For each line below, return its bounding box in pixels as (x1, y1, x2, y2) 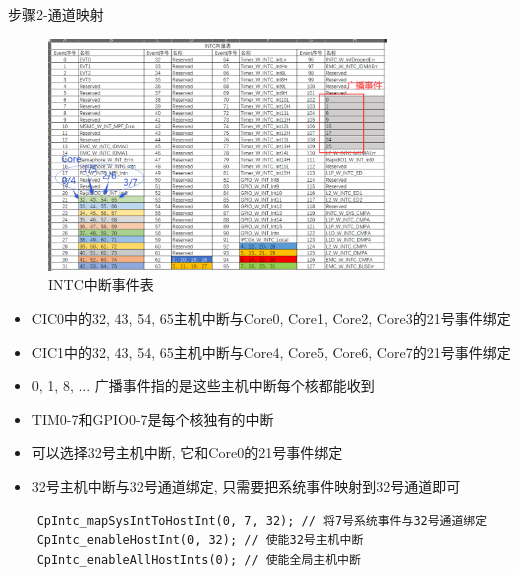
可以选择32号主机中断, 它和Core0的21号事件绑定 (31, 442, 343, 463)
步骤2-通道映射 (8, 4, 104, 24)
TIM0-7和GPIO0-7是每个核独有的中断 (31, 408, 274, 429)
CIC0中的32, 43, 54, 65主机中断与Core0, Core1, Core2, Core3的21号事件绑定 (31, 307, 511, 328)
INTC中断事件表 (48, 274, 154, 295)
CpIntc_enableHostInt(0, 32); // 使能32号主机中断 (36, 533, 364, 548)
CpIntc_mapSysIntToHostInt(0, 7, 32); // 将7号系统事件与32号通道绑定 (36, 513, 488, 528)
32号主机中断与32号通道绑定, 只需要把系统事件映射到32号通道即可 (31, 475, 461, 496)
